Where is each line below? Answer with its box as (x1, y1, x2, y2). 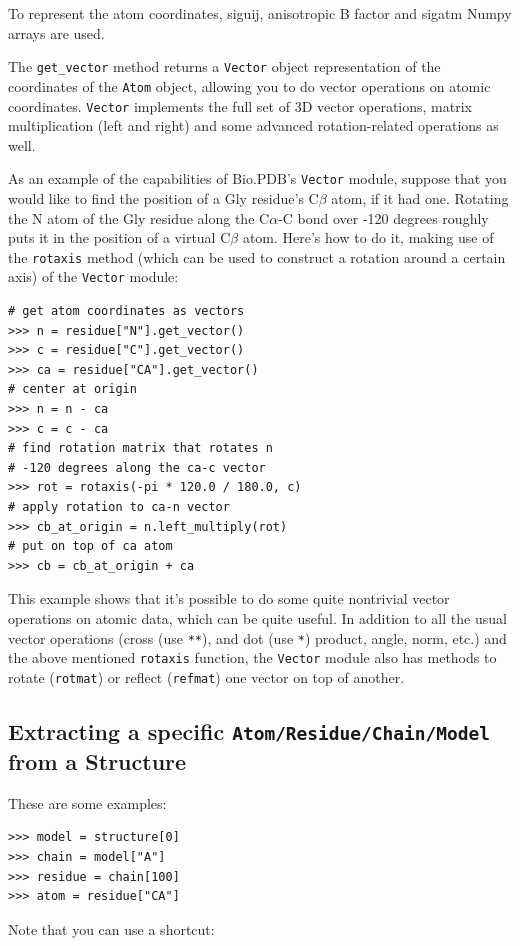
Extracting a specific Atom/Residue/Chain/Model (8, 715, 490, 746)
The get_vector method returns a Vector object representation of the (8, 56, 441, 77)
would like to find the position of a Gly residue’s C (8, 188, 319, 208)
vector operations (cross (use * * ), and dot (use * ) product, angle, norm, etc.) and (8, 627, 507, 648)
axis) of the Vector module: (8, 266, 179, 287)
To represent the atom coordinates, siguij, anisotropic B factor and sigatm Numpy (8, 3, 512, 23)
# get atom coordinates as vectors (8, 304, 245, 319)
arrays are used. (8, 22, 105, 43)
